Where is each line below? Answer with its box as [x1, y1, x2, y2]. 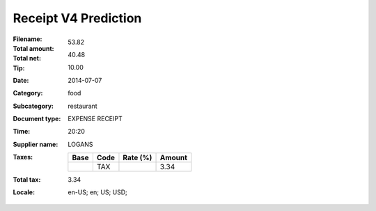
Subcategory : [13, 102, 54, 110]
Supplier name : [13, 140, 58, 148]
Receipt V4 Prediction [13, 10, 142, 26]
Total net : [13, 54, 42, 63]
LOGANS [68, 140, 93, 148]
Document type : [13, 114, 61, 123]
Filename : [13, 35, 42, 43]
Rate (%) [123, 153, 152, 163]
